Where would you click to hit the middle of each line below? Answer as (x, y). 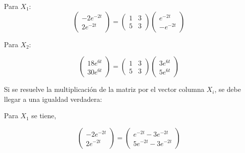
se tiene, (44, 115)
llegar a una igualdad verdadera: (53, 99)
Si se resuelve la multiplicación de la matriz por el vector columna (104, 89)
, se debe (228, 89)
